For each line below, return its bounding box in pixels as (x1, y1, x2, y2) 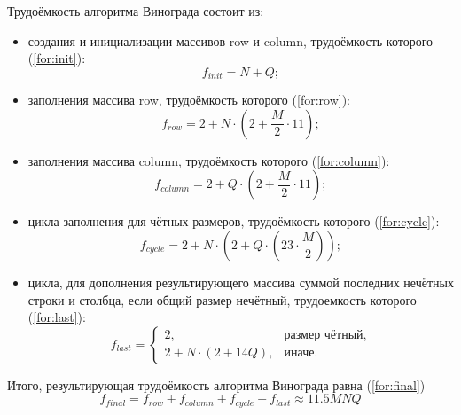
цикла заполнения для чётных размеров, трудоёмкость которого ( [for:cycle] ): (27, 212, 440, 231)
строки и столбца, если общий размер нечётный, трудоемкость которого (27, 290, 417, 309)
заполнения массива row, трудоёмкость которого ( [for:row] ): (27, 90, 350, 109)
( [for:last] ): (27, 308, 86, 326)
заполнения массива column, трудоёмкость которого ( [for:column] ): (27, 151, 390, 169)
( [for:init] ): (27, 49, 86, 67)
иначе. (284, 347, 318, 360)
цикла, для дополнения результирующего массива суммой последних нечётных (27, 273, 454, 292)
